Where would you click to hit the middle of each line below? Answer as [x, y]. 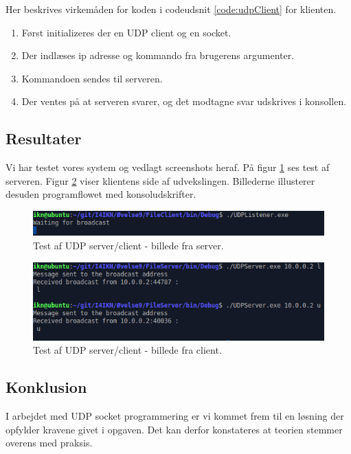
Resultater [44, 138]
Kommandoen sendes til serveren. [92, 78]
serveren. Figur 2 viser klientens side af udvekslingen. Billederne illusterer [160, 180]
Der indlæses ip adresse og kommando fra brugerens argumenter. [158, 55]
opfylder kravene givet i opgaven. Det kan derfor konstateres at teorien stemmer [174, 429]
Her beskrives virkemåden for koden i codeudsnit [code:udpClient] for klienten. [171, 9]
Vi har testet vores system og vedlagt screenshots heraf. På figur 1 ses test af [168, 167]
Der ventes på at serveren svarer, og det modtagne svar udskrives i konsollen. [184, 101]
